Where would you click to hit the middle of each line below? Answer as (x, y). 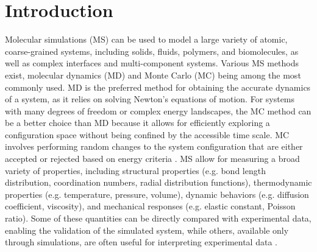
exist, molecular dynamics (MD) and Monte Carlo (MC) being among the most (153, 75)
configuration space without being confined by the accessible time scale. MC (147, 134)
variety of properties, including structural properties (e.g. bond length (135, 170)
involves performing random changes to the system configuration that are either (154, 146)
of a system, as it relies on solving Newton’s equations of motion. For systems (150, 99)
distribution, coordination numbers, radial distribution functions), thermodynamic (158, 182)
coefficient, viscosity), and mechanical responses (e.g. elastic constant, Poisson (150, 206)
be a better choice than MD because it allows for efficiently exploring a (137, 123)
